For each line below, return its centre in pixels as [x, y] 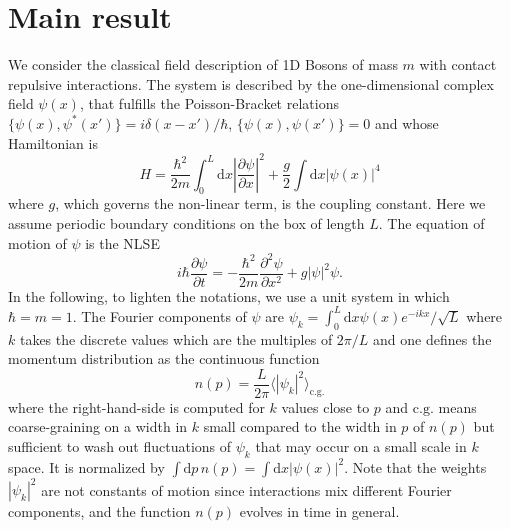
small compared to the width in [300, 426]
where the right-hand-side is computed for [136, 406]
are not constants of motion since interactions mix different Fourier [246, 489]
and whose [406, 122]
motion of [37, 242]
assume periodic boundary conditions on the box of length [186, 222]
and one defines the [432, 338]
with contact [458, 64]
